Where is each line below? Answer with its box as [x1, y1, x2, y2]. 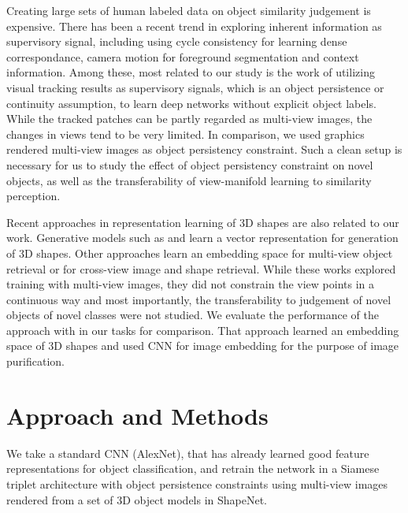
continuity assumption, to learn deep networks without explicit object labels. [6, 95, 376, 111]
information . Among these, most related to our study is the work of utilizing [6, 64, 375, 80]
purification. [6, 353, 65, 370]
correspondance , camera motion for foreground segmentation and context [6, 48, 359, 65]
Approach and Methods [6, 399, 269, 431]
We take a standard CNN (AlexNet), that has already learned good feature [6, 444, 369, 461]
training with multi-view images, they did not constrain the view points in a [6, 276, 374, 292]
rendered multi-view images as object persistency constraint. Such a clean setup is [6, 141, 402, 158]
